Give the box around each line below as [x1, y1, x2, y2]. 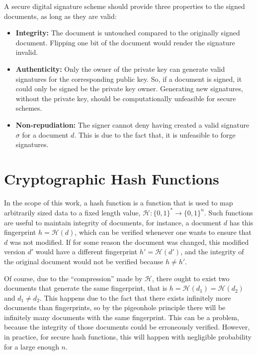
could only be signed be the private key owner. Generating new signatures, [15, 83, 243, 94]
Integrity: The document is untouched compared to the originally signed [15, 27, 240, 38]
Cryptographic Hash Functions [4, 168, 219, 188]
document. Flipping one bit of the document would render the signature [15, 37, 235, 47]
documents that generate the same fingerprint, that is [4, 283, 168, 293]
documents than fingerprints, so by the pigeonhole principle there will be [4, 302, 226, 313]
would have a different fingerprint [35, 246, 138, 257]
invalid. [15, 47, 38, 57]
